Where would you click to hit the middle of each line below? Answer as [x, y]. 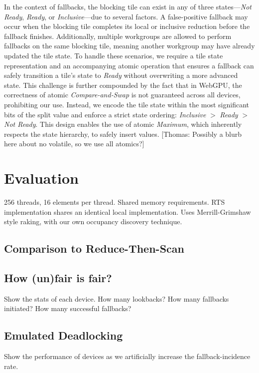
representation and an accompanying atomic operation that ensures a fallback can [129, 65]
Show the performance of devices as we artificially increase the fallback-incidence [127, 356]
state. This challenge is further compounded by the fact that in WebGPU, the [123, 85]
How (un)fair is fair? [58, 277]
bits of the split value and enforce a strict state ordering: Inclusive [105, 114]
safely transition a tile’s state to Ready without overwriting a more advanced [121, 75]
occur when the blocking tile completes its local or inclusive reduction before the [127, 26]
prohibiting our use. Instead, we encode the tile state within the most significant [127, 104]
